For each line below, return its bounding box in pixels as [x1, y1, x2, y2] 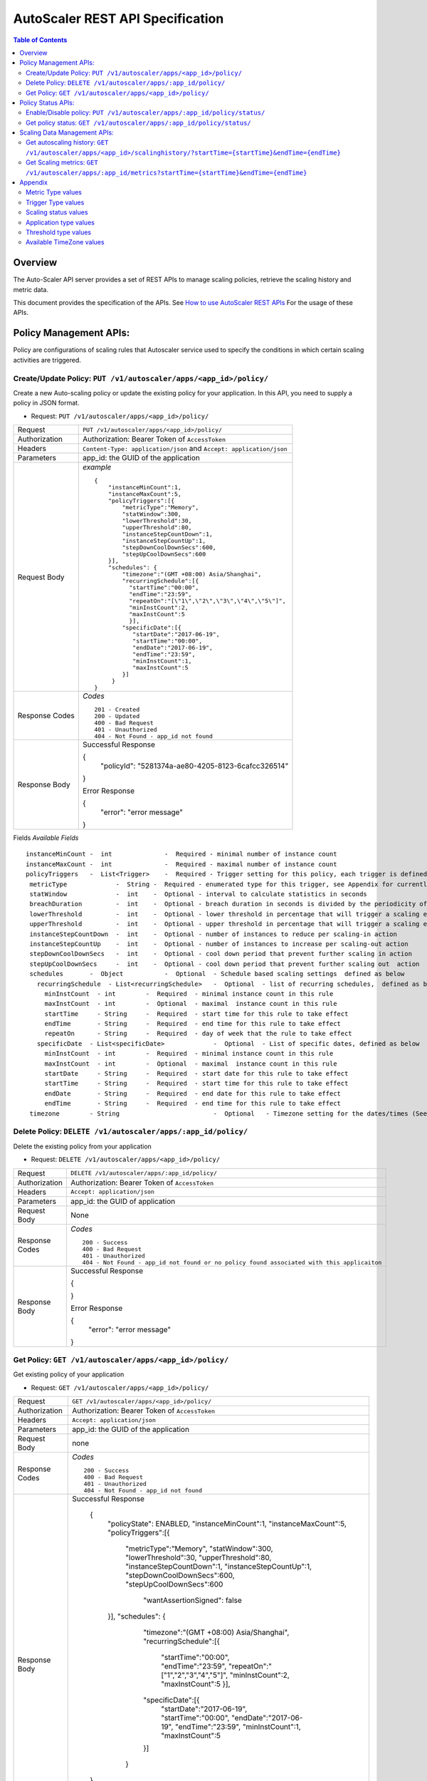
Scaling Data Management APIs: [19, 128, 114, 137]
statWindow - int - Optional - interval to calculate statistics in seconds [29, 890, 368, 898]
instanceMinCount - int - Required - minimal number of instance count [26, 850, 337, 858]
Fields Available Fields [13, 834, 79, 842]
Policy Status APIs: [19, 98, 75, 107]
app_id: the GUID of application [70, 1196, 176, 1206]
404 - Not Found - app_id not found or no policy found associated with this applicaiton [82, 1258, 382, 1266]
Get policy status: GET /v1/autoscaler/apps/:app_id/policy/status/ [26, 118, 252, 127]
